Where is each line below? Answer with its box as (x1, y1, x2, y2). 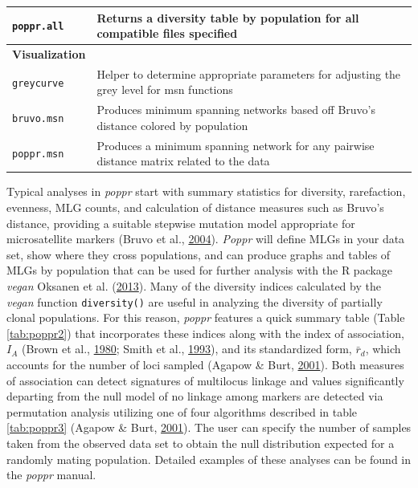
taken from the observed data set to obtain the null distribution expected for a (6, 434, 395, 451)
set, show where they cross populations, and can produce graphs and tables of (6, 246, 391, 262)
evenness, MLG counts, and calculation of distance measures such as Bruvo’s (6, 198, 384, 215)
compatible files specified (96, 25, 238, 42)
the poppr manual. (6, 466, 96, 483)
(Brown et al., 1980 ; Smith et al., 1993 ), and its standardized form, (21, 340, 352, 357)
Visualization (12, 45, 86, 62)
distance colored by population (96, 116, 248, 133)
